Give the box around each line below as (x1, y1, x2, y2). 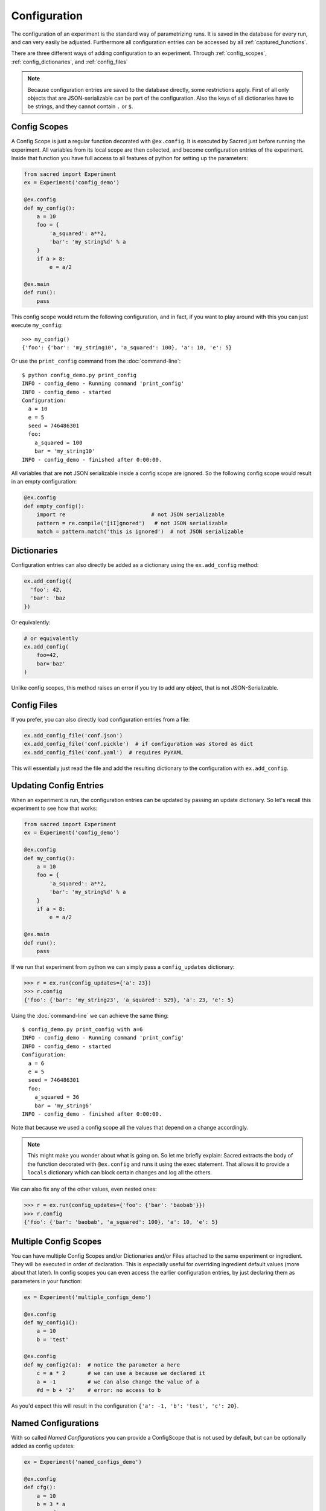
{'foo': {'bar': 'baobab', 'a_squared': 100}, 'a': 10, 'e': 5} (24, 1218, 219, 1226)
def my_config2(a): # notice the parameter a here (24, 1361, 181, 1368)
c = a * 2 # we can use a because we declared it (36, 1370, 206, 1377)
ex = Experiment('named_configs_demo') (24, 1458, 142, 1466)
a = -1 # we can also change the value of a (36, 1378, 199, 1385)
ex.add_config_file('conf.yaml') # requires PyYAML (24, 749, 184, 756)
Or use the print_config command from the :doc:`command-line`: (11, 357, 181, 365)
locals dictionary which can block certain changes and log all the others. (27, 1168, 213, 1176)
